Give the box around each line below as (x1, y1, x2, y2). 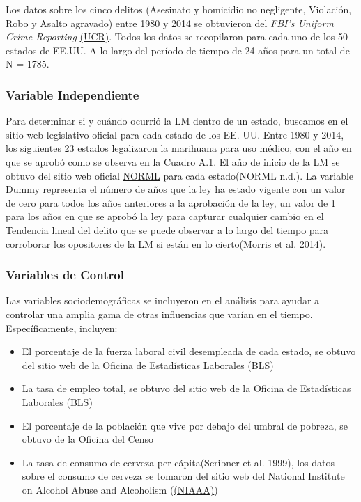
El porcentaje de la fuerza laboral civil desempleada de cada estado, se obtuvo (22, 344, 356, 359)
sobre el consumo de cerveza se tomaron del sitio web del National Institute (22, 469, 345, 483)
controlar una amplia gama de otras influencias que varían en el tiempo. (6, 306, 313, 321)
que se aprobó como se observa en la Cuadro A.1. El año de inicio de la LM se (6, 154, 340, 168)
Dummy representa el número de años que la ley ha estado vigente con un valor (6, 182, 346, 196)
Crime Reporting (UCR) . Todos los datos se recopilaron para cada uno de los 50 (6, 29, 348, 44)
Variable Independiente (6, 86, 139, 103)
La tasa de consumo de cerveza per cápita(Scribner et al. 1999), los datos (22, 455, 335, 469)
